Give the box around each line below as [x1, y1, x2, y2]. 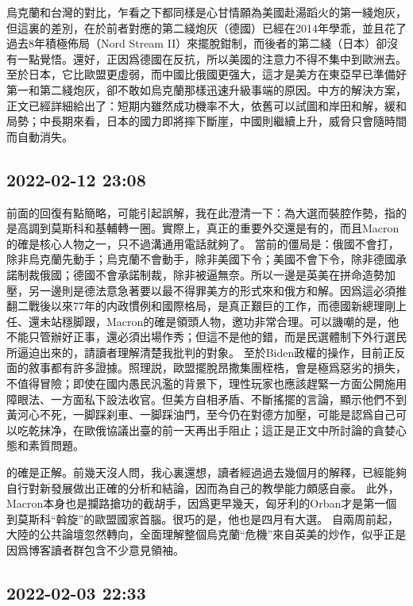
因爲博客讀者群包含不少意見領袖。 [6, 542, 184, 558]
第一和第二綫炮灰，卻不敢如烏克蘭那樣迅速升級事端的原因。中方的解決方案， [6, 81, 407, 98]
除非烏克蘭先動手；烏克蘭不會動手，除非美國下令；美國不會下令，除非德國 [6, 251, 396, 267]
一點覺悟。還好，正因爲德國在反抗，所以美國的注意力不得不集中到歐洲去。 [17, 50, 407, 67]
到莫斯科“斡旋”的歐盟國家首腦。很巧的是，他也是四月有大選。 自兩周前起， [6, 510, 399, 527]
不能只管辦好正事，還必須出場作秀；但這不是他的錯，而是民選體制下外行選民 [6, 328, 407, 345]
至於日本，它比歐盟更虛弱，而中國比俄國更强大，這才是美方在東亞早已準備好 [6, 66, 407, 82]
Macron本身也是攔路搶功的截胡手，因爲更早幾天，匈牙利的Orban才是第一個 [6, 495, 397, 512]
